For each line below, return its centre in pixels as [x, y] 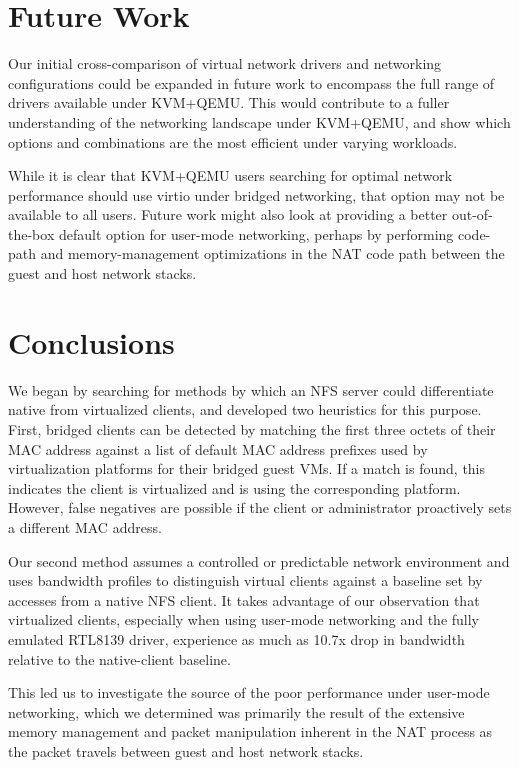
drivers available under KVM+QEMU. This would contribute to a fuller [229, 102]
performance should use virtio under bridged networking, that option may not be [256, 194]
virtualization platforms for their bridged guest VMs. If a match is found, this [247, 468]
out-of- [472, 214]
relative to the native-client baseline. [119, 658]
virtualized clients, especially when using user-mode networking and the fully [244, 619]
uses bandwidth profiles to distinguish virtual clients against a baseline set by [245, 580]
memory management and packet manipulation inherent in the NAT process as [250, 731]
